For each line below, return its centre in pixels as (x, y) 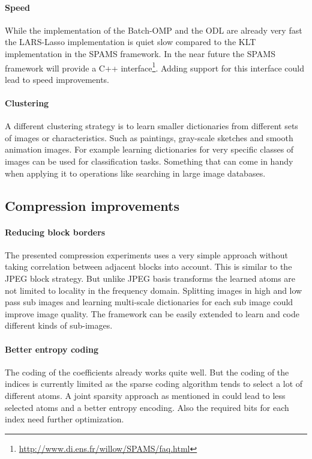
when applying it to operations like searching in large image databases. (135, 173)
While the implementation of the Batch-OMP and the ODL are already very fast (154, 30)
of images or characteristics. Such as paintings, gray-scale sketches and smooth (149, 137)
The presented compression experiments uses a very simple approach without (147, 254)
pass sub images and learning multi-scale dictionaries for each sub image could (149, 302)
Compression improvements (92, 205)
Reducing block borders (55, 232)
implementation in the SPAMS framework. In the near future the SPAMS (140, 53)
